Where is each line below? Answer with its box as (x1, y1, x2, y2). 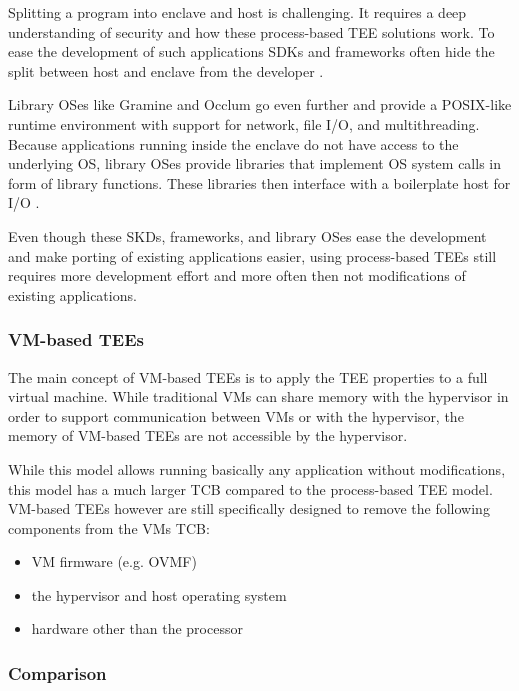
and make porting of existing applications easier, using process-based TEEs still (8, 245, 497, 266)
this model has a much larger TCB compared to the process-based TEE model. (8, 478, 493, 499)
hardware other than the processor (31, 618, 243, 639)
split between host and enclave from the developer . (8, 60, 324, 81)
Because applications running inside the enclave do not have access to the (8, 133, 459, 154)
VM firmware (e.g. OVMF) (31, 551, 197, 572)
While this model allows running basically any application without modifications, (8, 458, 506, 479)
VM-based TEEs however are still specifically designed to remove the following (8, 498, 490, 519)
